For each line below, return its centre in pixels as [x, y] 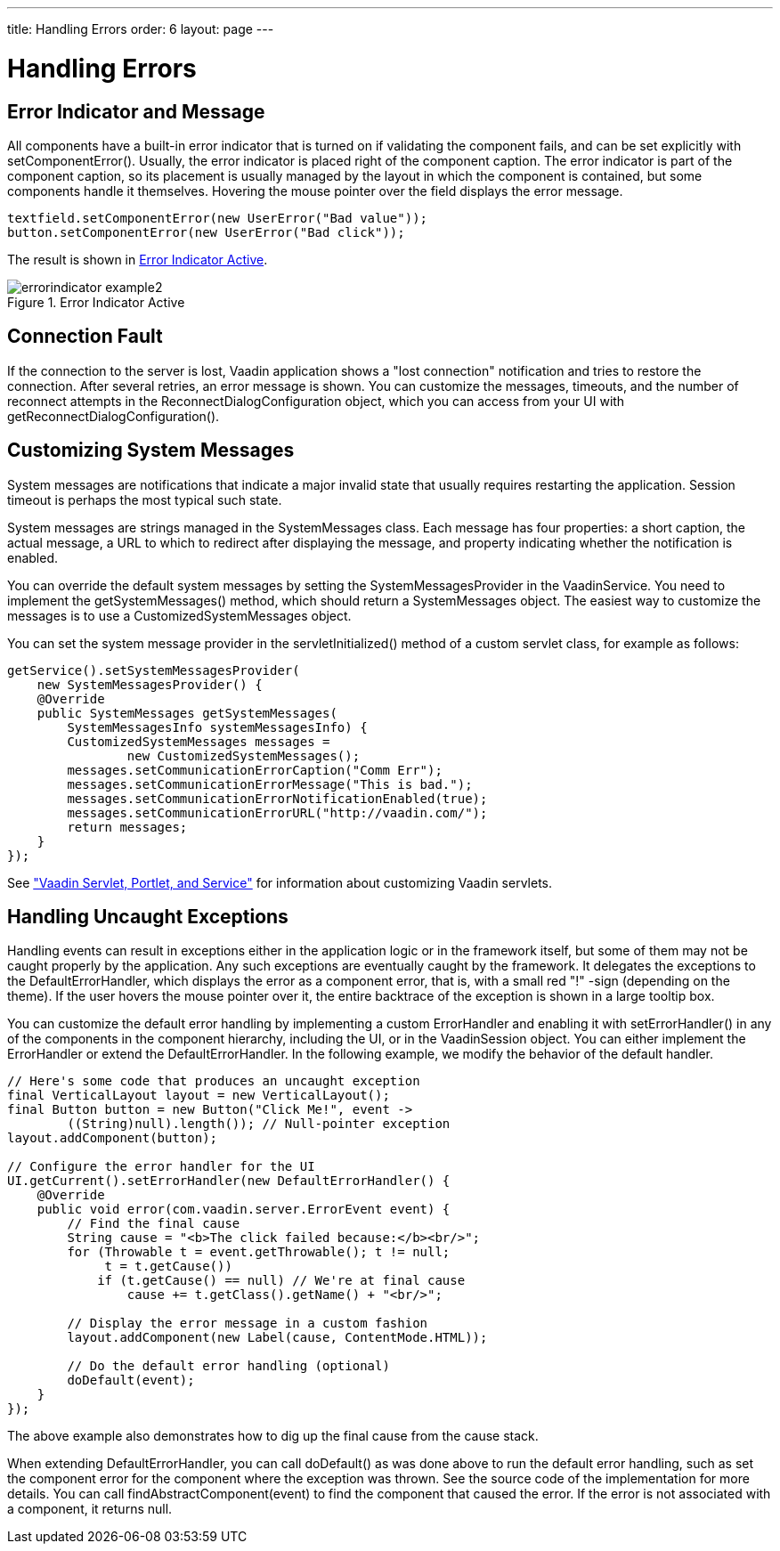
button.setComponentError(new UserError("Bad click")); [206, 232]
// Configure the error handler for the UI [161, 1167]
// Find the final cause [154, 1224]
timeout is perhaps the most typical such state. [145, 499]
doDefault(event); [131, 1380]
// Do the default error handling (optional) [228, 1366]
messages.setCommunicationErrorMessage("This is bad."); [270, 784]
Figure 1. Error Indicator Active [96, 302]
